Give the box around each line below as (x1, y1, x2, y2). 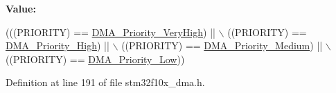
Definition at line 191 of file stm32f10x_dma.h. (6, 75, 205, 90)
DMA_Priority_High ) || (6, 38, 109, 53)
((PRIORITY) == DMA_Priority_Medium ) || (121, 38, 323, 53)
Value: (6, 1, 36, 15)
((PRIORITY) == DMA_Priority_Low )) (6, 51, 185, 66)
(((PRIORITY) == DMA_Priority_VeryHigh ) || (6, 24, 215, 39)
